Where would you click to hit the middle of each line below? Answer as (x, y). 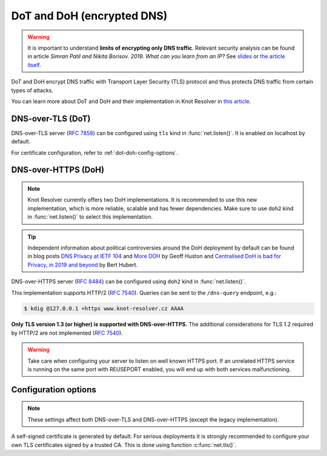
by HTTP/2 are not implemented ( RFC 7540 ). (67, 332)
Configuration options (54, 390)
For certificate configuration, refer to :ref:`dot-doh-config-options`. (95, 153)
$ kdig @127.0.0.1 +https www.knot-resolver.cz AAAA (104, 309)
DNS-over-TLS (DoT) (51, 118)
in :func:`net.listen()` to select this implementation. (90, 217)
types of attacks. (32, 90)
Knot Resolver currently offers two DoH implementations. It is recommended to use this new (142, 200)
